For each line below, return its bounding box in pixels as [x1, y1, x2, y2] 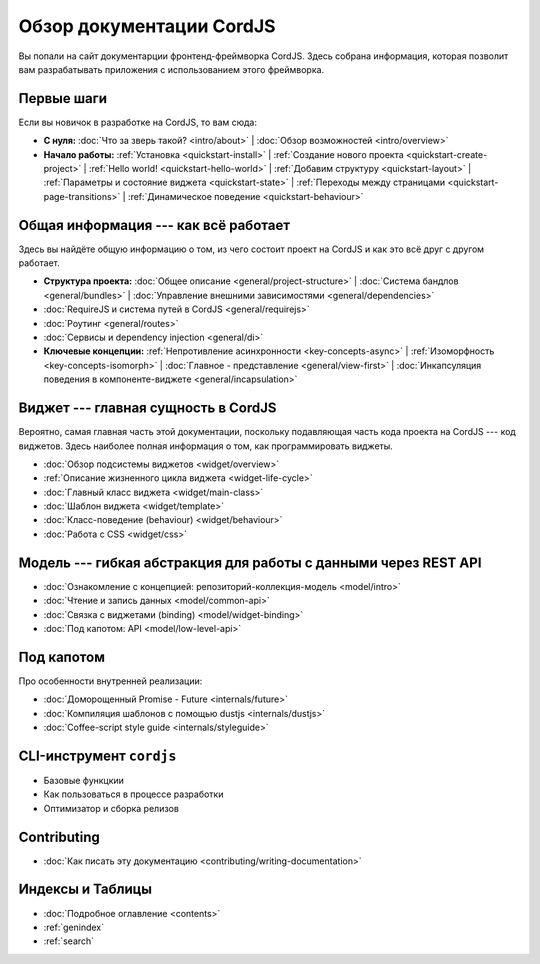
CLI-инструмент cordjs [18, 747, 177, 764]
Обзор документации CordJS [18, 15, 276, 37]
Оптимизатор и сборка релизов [43, 802, 180, 814]
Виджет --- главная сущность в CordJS [18, 400, 277, 417]
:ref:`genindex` [43, 921, 105, 933]
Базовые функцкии [43, 774, 125, 786]
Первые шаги [18, 90, 107, 107]
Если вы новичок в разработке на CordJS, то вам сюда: [18, 116, 257, 128]
